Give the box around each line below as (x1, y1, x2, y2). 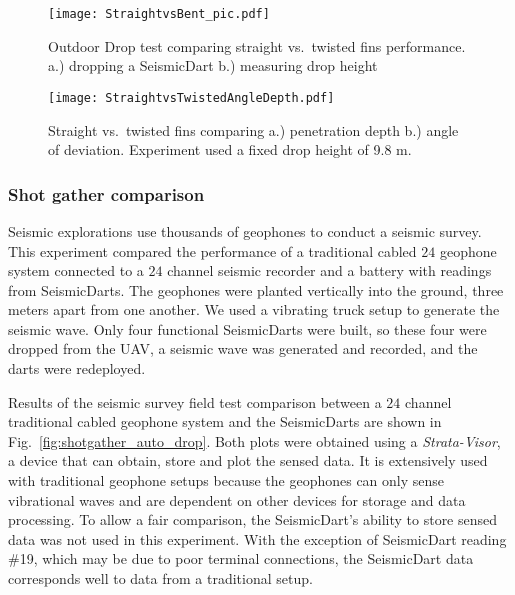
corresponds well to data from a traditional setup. (8, 568, 313, 588)
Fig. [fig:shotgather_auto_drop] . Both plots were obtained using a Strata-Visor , (8, 430, 501, 451)
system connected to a (8, 260, 144, 281)
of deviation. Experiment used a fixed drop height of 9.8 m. (48, 139, 412, 160)
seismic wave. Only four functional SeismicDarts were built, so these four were (8, 318, 487, 339)
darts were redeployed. (8, 358, 146, 379)
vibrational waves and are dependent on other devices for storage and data (8, 489, 466, 510)
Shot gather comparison (8, 181, 205, 206)
